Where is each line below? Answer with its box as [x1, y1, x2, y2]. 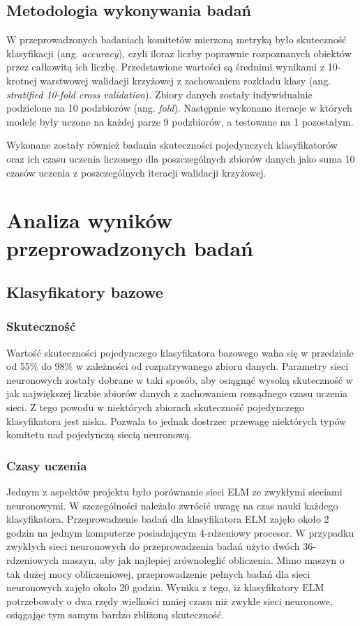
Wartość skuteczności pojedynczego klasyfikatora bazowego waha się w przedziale [6, 345, 354, 359]
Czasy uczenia [6, 456, 87, 474]
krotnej [6, 73, 37, 87]
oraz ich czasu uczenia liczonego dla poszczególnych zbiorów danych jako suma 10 [6, 151, 355, 165]
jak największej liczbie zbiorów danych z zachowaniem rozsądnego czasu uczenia [6, 386, 348, 401]
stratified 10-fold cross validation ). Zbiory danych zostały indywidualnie [6, 87, 313, 101]
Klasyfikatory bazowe [6, 281, 163, 303]
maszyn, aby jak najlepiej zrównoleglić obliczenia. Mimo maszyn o [61, 553, 345, 567]
